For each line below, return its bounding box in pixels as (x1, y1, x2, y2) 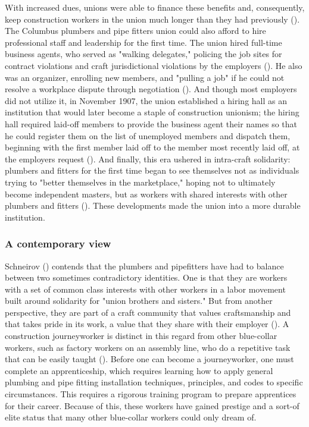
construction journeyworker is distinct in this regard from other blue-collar (5, 329, 277, 342)
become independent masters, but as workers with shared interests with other (5, 187, 288, 200)
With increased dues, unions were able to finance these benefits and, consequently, (5, 1, 305, 13)
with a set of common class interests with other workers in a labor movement (5, 282, 286, 295)
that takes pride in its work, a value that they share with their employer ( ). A (5, 318, 289, 330)
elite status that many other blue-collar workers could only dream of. (5, 411, 257, 423)
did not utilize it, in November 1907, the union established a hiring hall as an (5, 94, 288, 106)
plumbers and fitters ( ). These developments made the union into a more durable (5, 199, 301, 212)
